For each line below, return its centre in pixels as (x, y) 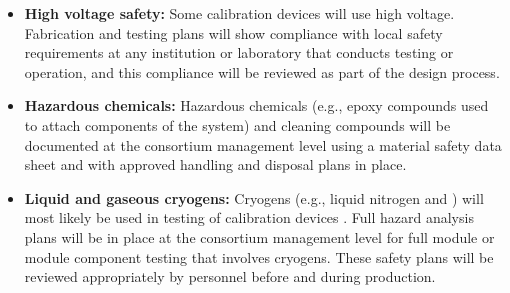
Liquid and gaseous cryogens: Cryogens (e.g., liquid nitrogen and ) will (254, 197)
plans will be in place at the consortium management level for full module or (259, 236)
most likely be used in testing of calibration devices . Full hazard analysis (249, 217)
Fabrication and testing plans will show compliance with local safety (233, 32)
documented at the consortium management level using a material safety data (263, 144)
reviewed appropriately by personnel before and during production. (230, 276)
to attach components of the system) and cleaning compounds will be (237, 124)
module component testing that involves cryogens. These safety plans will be (259, 256)
